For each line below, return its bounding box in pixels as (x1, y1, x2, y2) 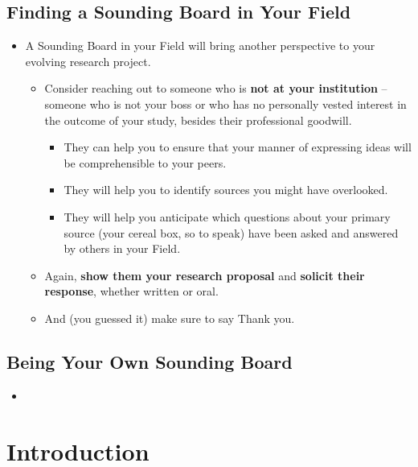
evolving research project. (25, 52, 151, 69)
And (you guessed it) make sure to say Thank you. (44, 309, 295, 326)
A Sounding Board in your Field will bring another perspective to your (25, 37, 375, 54)
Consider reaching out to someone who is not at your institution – (44, 80, 387, 97)
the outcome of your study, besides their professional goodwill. (44, 111, 352, 128)
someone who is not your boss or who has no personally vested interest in (44, 95, 407, 112)
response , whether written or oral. (44, 283, 219, 300)
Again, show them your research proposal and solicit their (44, 267, 365, 283)
